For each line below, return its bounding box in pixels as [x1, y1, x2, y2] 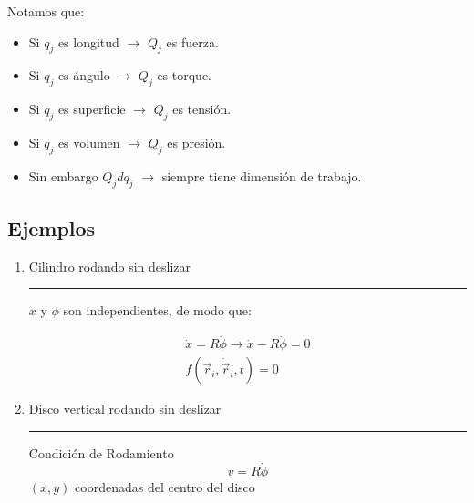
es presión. [167, 132, 226, 151]
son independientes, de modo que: [63, 301, 252, 320]
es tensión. [172, 99, 232, 118]
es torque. [157, 66, 211, 85]
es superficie [57, 99, 126, 118]
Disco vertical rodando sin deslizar [28, 399, 222, 418]
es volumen [57, 132, 120, 151]
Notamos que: [7, 2, 85, 20]
